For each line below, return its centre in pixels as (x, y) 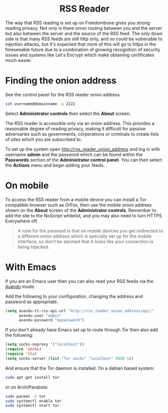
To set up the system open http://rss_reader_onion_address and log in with (82, 149)
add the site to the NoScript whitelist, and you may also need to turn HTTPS (83, 215)
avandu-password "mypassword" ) (51, 320)
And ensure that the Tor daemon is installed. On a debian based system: (80, 368)
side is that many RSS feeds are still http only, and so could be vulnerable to (84, 39)
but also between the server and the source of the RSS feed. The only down (84, 33)
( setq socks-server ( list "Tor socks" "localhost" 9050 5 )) (70, 359)
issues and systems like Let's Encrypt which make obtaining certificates (80, 55)
